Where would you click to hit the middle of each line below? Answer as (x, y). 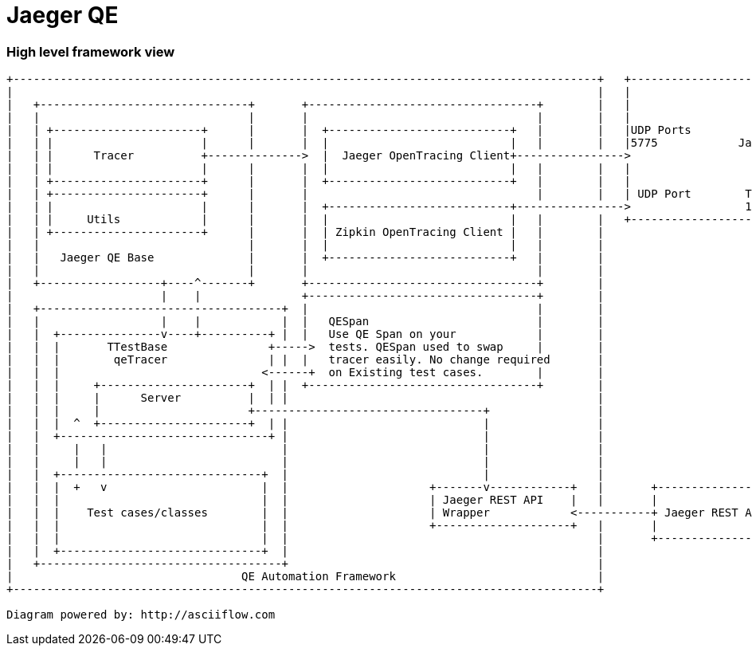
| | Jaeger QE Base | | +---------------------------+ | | (305, 258)
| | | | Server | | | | (305, 398)
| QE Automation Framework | (305, 577)
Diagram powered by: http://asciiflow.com (141, 615)
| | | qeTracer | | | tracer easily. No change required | (305, 360)
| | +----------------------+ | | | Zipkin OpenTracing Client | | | (305, 232)
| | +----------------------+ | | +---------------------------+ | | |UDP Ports (349, 130)
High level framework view (91, 51)
